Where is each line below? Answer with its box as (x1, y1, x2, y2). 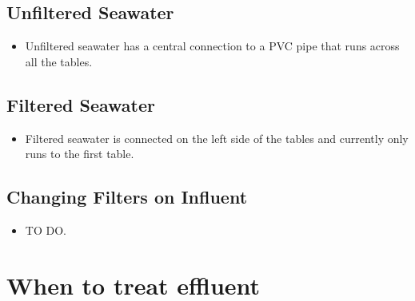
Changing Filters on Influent (6, 184, 248, 209)
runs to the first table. (25, 145, 134, 162)
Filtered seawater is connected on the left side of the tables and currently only (25, 129, 409, 146)
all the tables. (25, 53, 93, 69)
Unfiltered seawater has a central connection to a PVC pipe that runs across (25, 38, 400, 54)
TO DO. (25, 221, 66, 238)
